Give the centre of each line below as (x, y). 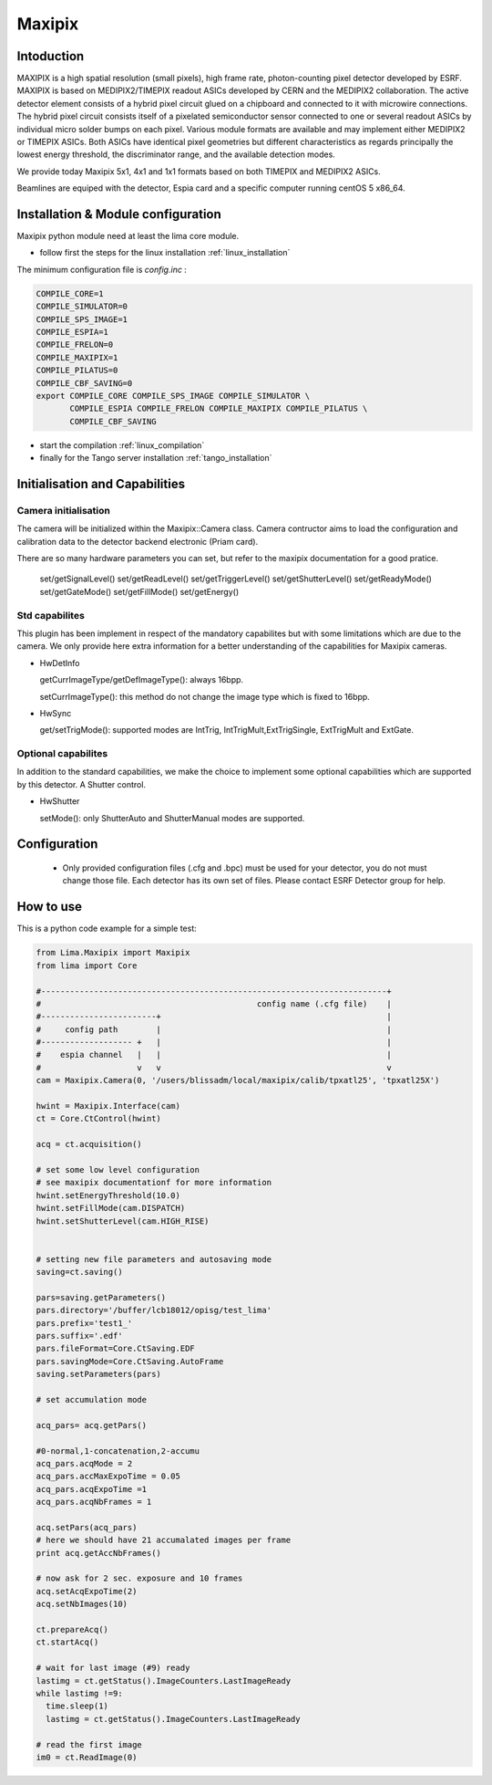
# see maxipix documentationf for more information (154, 1183)
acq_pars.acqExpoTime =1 (92, 1489)
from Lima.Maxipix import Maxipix (113, 953)
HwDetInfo (60, 663)
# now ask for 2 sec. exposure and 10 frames (139, 1578)
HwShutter (60, 801)
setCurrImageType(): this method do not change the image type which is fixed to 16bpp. (205, 696)
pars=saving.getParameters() (101, 1297)
